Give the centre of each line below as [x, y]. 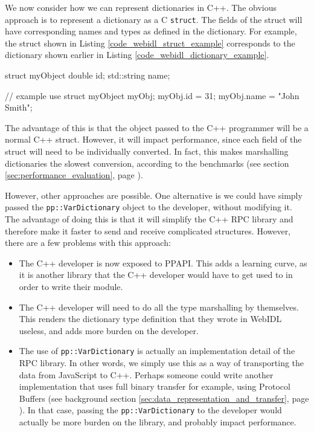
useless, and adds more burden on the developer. [109, 330]
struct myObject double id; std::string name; [88, 75]
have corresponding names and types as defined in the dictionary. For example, [151, 31]
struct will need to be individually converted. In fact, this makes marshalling [147, 151]
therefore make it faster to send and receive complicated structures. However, [148, 231]
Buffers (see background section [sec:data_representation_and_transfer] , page [164, 398]
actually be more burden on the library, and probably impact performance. [158, 422]
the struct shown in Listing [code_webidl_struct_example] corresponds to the [150, 43]
